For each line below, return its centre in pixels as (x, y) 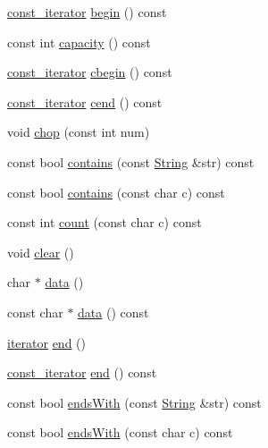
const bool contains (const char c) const (116, 192)
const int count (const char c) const (105, 222)
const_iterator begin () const (87, 12)
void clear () (41, 252)
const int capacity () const (79, 42)
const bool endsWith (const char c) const (120, 432)
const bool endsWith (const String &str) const (134, 402)
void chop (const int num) (79, 132)
